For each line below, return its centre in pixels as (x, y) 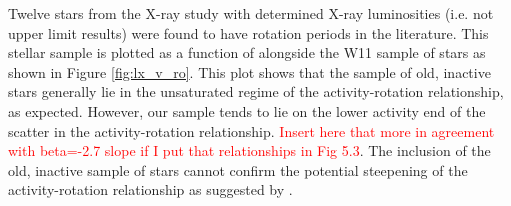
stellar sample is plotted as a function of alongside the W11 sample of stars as (247, 52)
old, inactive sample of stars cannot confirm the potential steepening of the (238, 169)
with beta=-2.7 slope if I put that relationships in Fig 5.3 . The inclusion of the (249, 150)
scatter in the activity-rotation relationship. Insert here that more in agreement (251, 130)
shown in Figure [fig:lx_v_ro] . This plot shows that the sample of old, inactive (249, 71)
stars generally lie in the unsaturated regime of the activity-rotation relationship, (256, 91)
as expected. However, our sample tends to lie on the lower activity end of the (247, 110)
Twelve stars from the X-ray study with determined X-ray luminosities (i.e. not (251, 13)
